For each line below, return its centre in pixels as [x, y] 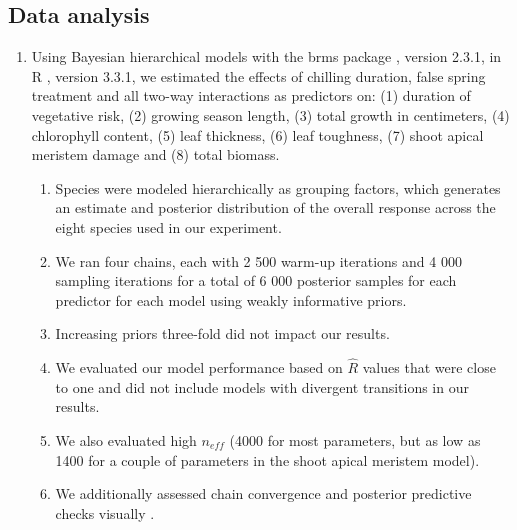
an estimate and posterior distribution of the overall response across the [275, 207]
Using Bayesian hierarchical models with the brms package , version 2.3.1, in [266, 56]
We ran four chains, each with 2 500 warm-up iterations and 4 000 [258, 260]
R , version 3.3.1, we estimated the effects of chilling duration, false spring [258, 75]
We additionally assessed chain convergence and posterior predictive [263, 493]
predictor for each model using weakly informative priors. [231, 299]
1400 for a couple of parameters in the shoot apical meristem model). [267, 459]
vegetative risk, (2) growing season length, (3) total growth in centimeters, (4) [270, 114]
